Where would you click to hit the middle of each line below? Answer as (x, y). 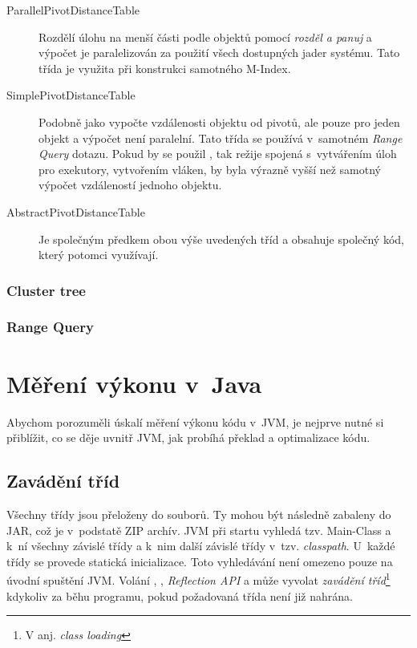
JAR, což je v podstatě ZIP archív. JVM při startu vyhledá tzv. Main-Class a (199, 530)
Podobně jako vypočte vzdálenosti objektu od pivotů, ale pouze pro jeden (219, 121)
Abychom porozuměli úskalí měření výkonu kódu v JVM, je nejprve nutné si (195, 421)
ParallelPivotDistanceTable (73, 10)
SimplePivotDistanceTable (71, 95)
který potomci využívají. (99, 255)
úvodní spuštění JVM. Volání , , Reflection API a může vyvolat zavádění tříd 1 (198, 579)
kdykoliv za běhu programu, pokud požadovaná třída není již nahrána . (180, 595)
